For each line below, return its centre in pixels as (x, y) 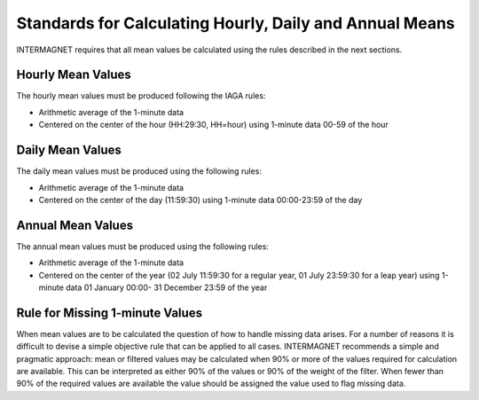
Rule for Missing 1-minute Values (110, 313)
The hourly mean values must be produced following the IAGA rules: (141, 96)
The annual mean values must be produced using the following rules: (143, 246)
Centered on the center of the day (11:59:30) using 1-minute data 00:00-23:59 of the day (200, 200)
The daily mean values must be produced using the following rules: (139, 171)
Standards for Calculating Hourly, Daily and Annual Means (236, 23)
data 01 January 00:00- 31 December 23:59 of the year (166, 287)
